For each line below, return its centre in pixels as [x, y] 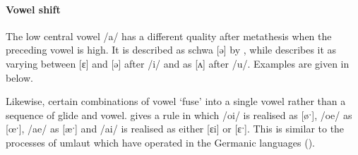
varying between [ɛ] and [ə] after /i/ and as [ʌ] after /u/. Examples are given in [178, 63]
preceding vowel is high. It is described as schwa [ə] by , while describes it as [171, 50]
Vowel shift [33, 9]
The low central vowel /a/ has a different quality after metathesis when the [169, 36]
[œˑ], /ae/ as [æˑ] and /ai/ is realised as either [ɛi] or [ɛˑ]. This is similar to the [175, 129]
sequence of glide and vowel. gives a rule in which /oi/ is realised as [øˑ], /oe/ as [179, 114]
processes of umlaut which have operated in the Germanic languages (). [161, 142]
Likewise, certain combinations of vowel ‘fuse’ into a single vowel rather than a [176, 101]
